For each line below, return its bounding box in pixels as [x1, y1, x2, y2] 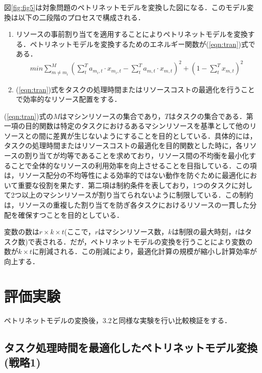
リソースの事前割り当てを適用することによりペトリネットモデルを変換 [16, 29, 248, 39]
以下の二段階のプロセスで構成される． [18, 12, 145, 22]
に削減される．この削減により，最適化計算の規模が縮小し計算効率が [32, 246, 257, 257]
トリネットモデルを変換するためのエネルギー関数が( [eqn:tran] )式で [37, 38, 255, 49]
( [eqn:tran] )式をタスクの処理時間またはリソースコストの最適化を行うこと [16, 84, 255, 94]
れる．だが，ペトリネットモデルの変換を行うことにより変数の [49, 236, 253, 246]
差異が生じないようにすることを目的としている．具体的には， [53, 130, 257, 141]
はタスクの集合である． [168, 110, 246, 121]
